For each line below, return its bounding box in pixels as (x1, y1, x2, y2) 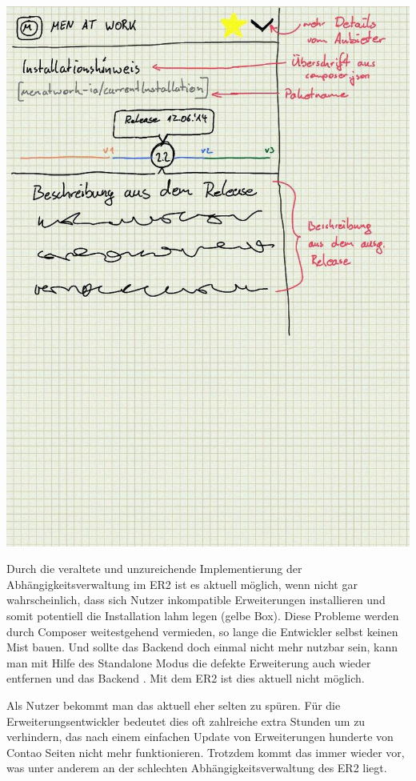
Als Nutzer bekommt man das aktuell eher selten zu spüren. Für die (6, 696, 341, 713)
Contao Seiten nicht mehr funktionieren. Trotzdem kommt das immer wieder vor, (6, 743, 405, 760)
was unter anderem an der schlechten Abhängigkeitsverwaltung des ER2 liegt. (6, 759, 387, 776)
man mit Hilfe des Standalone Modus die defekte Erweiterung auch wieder (6, 654, 371, 671)
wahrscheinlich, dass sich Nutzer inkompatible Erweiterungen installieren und (6, 591, 386, 608)
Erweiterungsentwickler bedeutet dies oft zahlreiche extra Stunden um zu (6, 712, 366, 729)
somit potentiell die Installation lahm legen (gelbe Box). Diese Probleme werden (6, 607, 399, 623)
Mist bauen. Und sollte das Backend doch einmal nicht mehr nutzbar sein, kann (6, 639, 398, 655)
